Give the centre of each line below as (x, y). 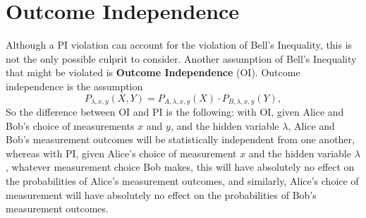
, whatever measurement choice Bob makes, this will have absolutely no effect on (180, 167)
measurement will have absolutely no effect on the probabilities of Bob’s (161, 194)
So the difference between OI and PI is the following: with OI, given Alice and (175, 111)
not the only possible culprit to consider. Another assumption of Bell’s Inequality (181, 58)
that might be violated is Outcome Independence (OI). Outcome (153, 72)
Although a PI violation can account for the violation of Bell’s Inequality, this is (179, 45)
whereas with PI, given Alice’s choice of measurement (121, 153)
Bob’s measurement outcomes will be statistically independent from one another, (180, 139)
